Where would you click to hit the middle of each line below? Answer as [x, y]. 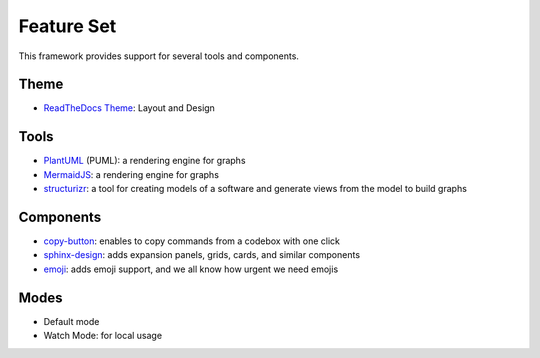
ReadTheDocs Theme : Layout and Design [129, 108]
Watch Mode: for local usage [103, 336]
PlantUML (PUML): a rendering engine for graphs [144, 161]
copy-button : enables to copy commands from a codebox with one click [191, 241]
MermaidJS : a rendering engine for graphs [131, 174]
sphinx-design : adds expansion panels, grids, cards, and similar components [201, 255]
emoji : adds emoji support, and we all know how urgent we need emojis [191, 269]
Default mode [71, 321]
